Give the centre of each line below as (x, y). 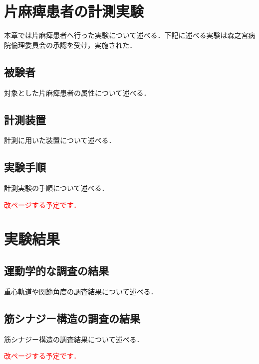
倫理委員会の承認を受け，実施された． (74, 45)
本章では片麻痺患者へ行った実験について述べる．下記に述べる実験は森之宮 (126, 35)
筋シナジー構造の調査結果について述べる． (74, 339)
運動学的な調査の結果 (56, 271)
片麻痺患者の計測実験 (74, 11)
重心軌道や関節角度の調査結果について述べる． (81, 291)
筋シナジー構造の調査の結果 (72, 318)
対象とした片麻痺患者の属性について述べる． (77, 92)
